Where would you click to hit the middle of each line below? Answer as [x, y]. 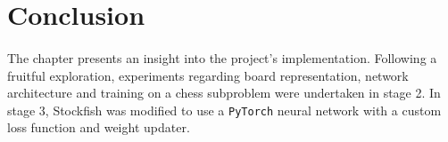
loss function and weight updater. [99, 127]
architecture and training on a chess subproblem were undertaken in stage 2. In [224, 93]
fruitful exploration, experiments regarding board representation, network [208, 75]
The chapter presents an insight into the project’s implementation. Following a [222, 57]
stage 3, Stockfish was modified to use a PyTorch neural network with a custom [224, 110]
